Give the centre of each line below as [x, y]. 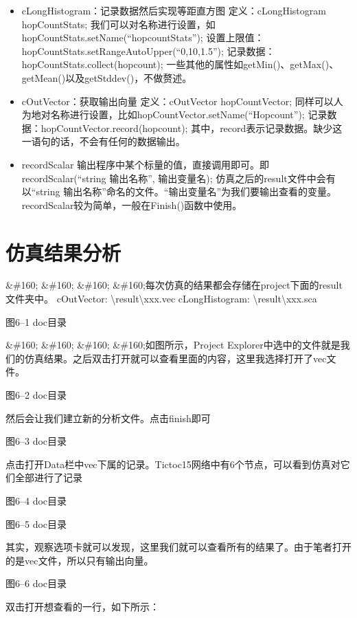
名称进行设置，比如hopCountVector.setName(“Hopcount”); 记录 [189, 114]
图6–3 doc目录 [36, 441]
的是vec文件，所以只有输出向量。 [80, 560]
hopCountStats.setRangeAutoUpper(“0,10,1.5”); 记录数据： [148, 51]
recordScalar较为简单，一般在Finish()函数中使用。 [132, 205]
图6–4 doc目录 [36, 500]
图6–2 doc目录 [36, 395]
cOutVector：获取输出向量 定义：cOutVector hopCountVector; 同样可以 [177, 101]
